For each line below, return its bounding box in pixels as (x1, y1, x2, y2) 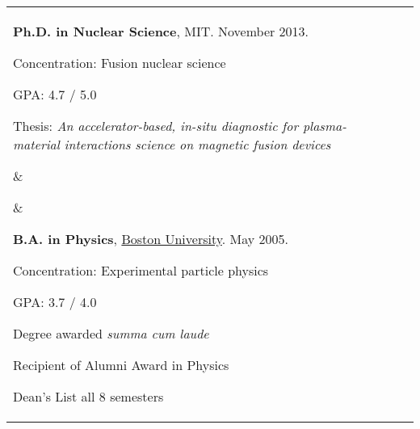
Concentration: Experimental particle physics (13, 261, 269, 280)
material (13, 135, 60, 154)
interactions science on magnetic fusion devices (64, 135, 331, 154)
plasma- (302, 116, 346, 135)
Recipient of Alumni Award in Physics (13, 355, 229, 374)
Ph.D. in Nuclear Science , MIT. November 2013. (13, 22, 309, 40)
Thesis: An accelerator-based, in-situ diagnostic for (13, 116, 299, 135)
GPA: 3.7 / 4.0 (13, 292, 97, 311)
